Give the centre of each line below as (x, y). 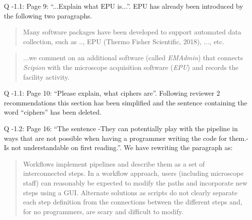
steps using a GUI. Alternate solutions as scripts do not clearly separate (130, 192)
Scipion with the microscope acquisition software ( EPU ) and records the (131, 67)
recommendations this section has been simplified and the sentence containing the (126, 102)
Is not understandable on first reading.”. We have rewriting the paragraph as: (118, 147)
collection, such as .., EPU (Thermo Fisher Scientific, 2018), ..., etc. (124, 41)
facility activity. (46, 76)
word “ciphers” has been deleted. (53, 112)
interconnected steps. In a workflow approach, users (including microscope (133, 173)
